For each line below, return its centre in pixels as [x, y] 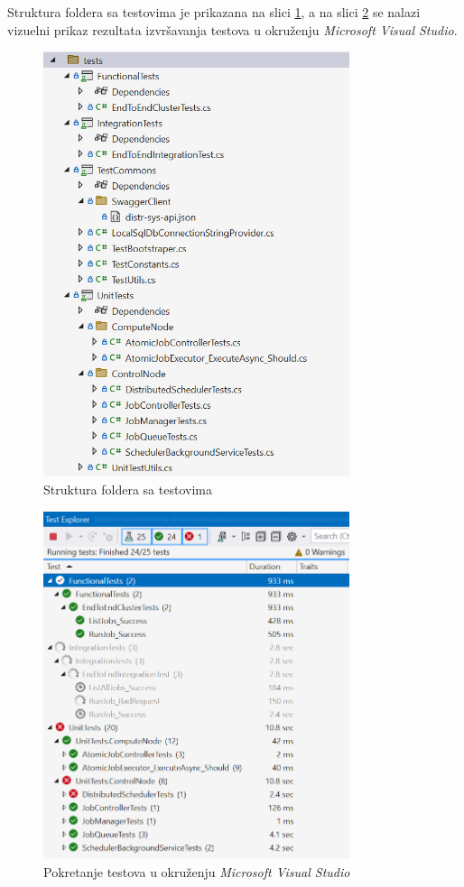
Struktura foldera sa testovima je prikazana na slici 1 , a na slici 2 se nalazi [214, 12]
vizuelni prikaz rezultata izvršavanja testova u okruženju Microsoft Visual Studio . [232, 29]
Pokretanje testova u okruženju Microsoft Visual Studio [197, 871]
